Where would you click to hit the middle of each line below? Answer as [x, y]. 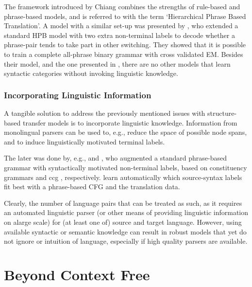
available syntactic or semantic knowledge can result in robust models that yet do [125, 231]
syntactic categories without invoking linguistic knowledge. [91, 73]
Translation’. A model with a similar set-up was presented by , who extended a [121, 26]
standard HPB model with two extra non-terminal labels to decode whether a [119, 35]
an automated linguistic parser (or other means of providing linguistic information [126, 212]
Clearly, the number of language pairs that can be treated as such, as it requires [123, 203]
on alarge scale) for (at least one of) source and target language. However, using [123, 222]
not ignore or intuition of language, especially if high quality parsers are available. [126, 241]
